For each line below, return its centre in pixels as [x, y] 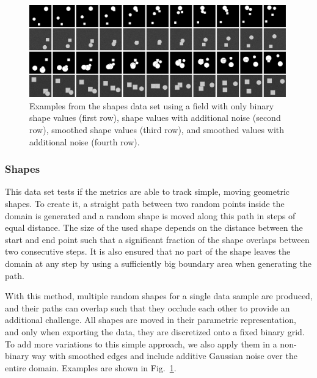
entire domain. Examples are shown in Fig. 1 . [91, 367]
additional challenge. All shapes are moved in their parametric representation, [151, 320]
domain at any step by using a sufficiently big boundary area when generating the [158, 263]
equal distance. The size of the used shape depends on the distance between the [154, 227]
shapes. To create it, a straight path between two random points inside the [145, 204]
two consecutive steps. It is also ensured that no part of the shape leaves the [148, 251]
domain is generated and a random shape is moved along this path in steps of [150, 215]
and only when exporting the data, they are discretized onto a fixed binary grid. [155, 331]
